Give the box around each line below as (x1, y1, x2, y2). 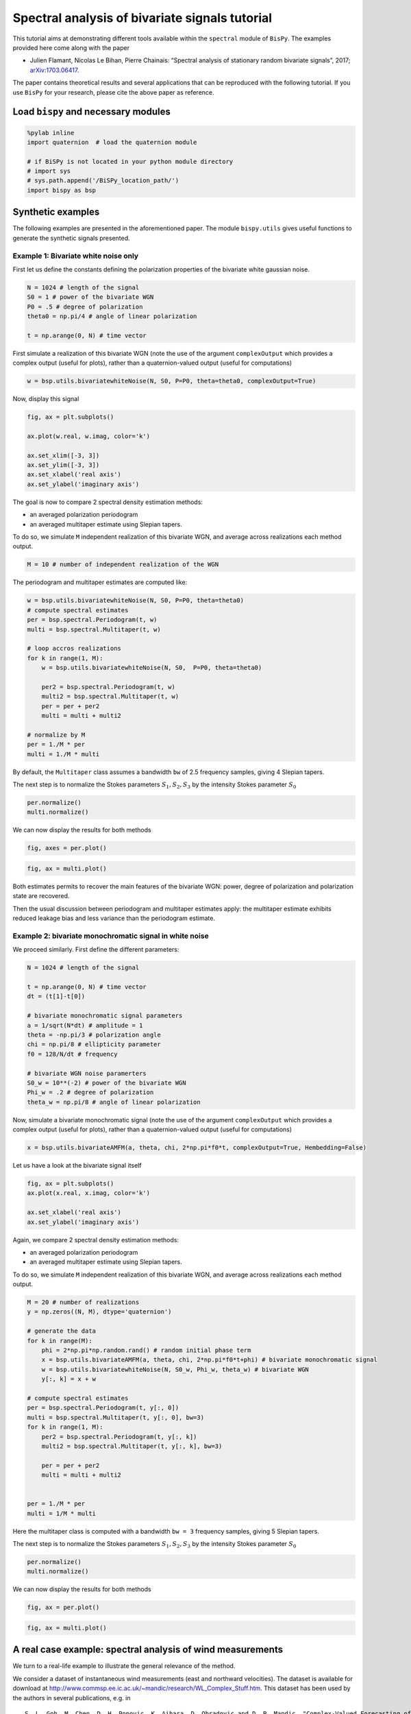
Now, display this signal (12, 395, 79, 403)
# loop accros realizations (27, 644, 121, 653)
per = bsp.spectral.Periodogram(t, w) (27, 616, 158, 624)
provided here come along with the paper (12, 43, 130, 51)
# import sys (27, 167, 71, 175)
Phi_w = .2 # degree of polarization (27, 1089, 154, 1096)
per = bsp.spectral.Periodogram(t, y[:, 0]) (27, 1404, 179, 1412)
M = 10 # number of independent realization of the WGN (27, 561, 219, 568)
